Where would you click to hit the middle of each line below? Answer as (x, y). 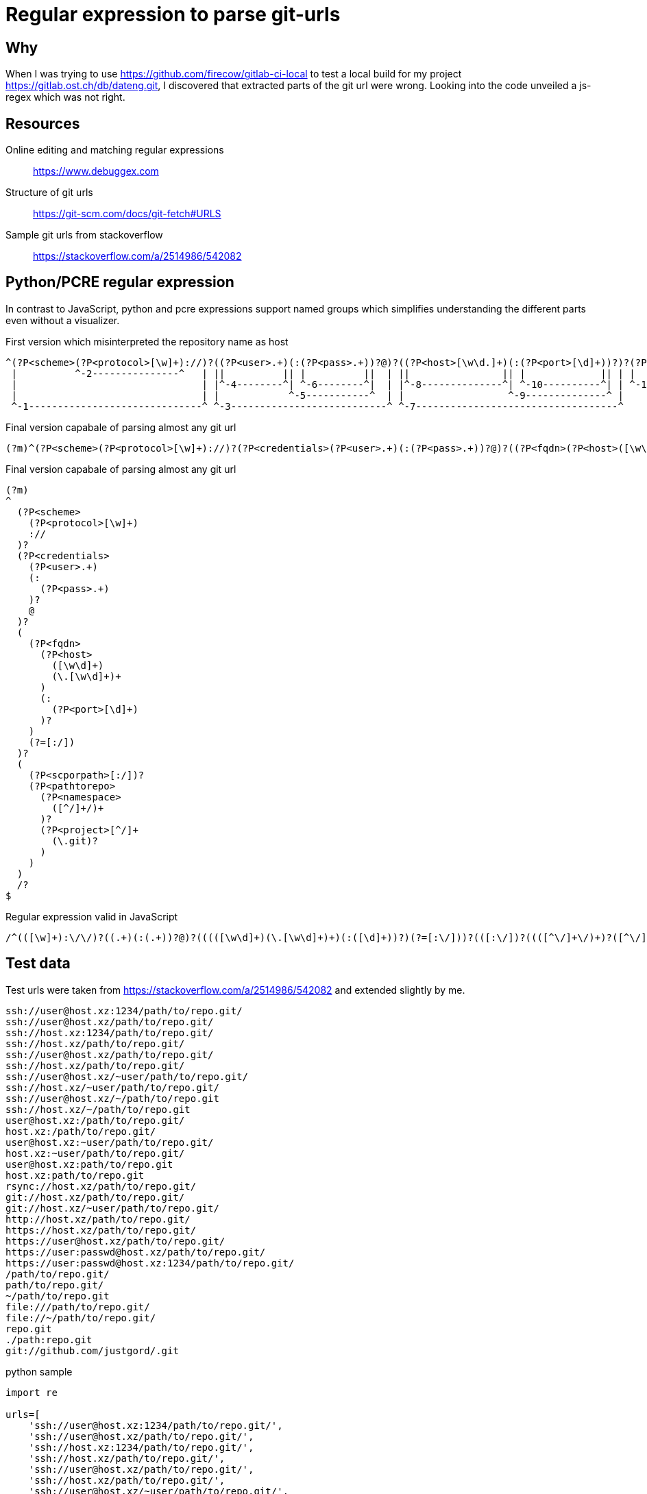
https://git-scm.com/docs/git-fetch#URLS (127, 214)
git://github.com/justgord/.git (92, 1350)
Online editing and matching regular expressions (115, 150)
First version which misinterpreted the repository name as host (147, 341)
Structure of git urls (49, 193)
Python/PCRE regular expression (120, 282)
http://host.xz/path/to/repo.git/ (98, 1219)
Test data (38, 964)
